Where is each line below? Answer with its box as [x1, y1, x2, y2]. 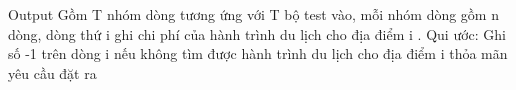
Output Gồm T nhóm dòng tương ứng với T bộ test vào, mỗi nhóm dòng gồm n [8, 4, 499, 24]
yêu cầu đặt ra [8, 62, 97, 83]
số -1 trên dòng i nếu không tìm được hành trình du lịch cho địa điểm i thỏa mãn [8, 43, 508, 64]
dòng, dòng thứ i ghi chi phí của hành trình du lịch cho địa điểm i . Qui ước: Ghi [8, 23, 506, 44]
